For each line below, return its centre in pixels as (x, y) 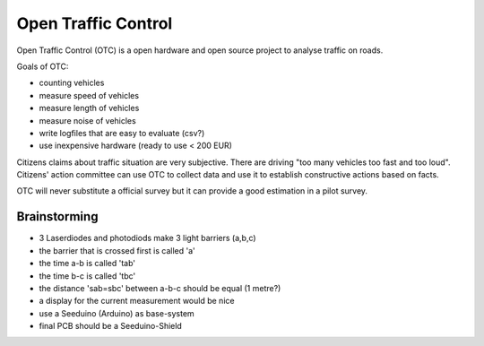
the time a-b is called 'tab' (87, 264)
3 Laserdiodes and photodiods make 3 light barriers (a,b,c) (147, 238)
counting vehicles (72, 83)
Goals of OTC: (43, 66)
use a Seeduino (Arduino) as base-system (117, 313)
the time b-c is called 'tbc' (87, 276)
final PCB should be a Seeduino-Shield (111, 326)
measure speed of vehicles (89, 95)
